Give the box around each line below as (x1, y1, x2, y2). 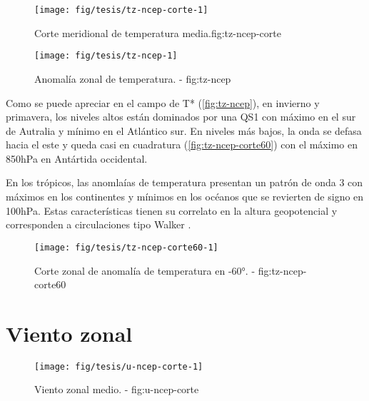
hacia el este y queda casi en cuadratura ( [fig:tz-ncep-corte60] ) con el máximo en (6, 137, 358, 152)
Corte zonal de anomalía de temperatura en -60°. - (34, 263, 256, 278)
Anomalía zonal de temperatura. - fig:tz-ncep (34, 71, 231, 86)
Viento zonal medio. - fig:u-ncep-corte (34, 382, 199, 397)
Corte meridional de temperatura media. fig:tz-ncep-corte (34, 25, 281, 40)
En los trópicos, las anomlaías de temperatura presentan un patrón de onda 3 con (6, 175, 363, 190)
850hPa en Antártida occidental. (6, 151, 148, 166)
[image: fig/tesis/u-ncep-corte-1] (34, 361, 203, 372)
